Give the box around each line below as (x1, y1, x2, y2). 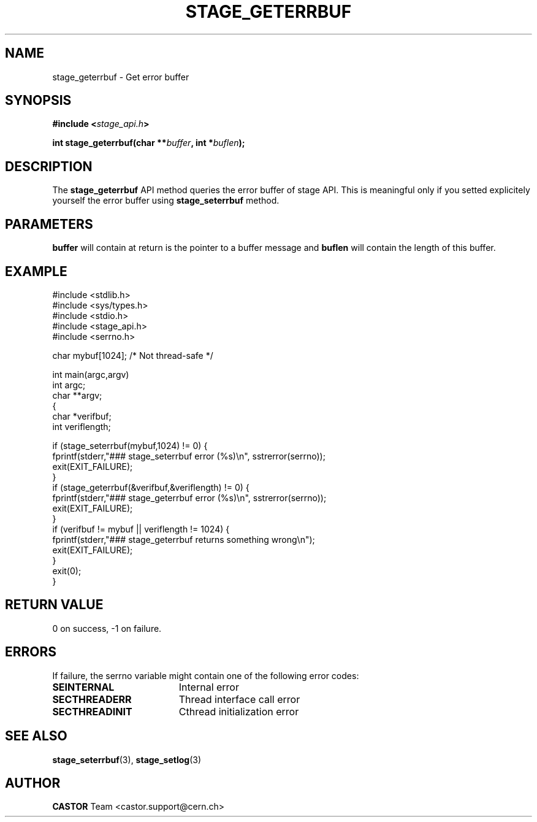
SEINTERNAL (52, 680, 115, 693)
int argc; (52, 379, 86, 390)
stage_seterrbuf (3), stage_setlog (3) (52, 754, 202, 765)
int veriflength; (52, 421, 111, 432)
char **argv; (52, 390, 102, 401)
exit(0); (52, 565, 82, 576)
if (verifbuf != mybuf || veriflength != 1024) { (52, 523, 230, 534)
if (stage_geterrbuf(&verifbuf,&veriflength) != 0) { (52, 482, 249, 493)
